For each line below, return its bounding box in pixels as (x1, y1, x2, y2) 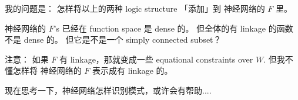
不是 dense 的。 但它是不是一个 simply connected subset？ (5, 33, 222, 46)
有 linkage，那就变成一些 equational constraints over (59, 53, 253, 65)
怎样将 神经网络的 (12, 64, 82, 77)
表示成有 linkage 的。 (92, 64, 173, 77)
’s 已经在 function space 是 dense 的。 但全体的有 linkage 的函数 (53, 22, 293, 34)
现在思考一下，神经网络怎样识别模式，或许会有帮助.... (5, 84, 212, 96)
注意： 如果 (5, 53, 49, 65)
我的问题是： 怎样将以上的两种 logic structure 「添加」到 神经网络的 (5, 2, 265, 14)
